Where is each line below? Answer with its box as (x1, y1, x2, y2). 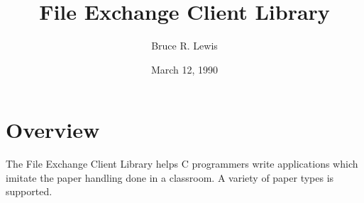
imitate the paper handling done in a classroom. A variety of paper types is (6, 170, 334, 185)
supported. (6, 184, 53, 199)
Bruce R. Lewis (151, 38, 218, 53)
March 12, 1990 (150, 62, 219, 76)
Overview (6, 115, 100, 144)
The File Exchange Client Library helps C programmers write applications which (6, 156, 358, 171)
